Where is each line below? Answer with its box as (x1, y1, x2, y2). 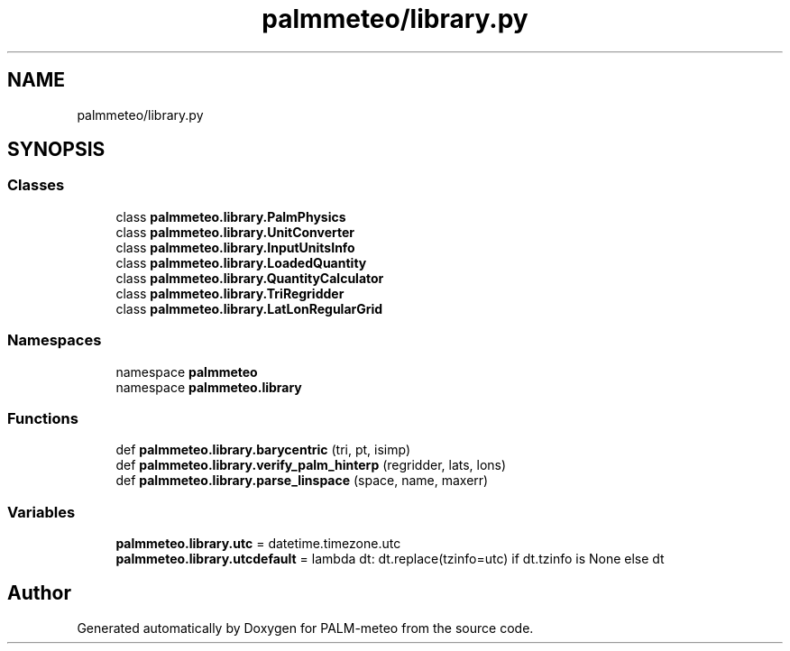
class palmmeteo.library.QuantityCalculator (115, 270, 384, 286)
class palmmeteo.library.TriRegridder (115, 285, 344, 301)
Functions (7, 408, 78, 427)
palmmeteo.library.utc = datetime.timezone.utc (115, 536, 401, 552)
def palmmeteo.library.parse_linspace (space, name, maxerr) (115, 472, 489, 489)
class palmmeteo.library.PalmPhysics (115, 208, 346, 225)
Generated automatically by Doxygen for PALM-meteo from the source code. (77, 619, 534, 636)
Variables (7, 502, 76, 521)
